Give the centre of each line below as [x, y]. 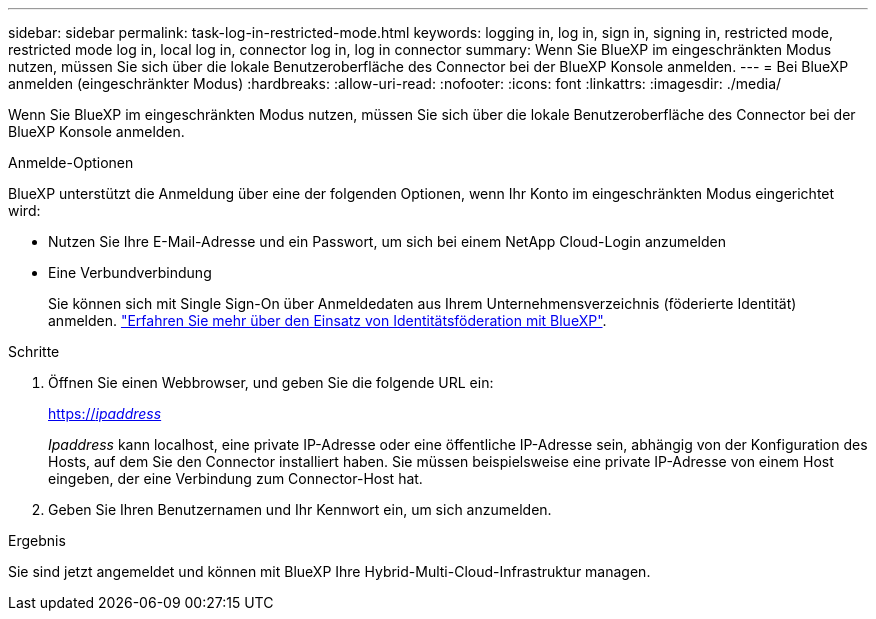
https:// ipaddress [105, 413]
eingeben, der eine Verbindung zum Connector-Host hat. [235, 478]
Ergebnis [37, 540]
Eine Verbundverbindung [130, 272]
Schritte [34, 351]
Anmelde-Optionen [71, 162]
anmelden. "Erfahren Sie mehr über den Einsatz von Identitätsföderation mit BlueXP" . [327, 320]
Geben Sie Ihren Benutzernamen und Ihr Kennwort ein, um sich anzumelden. [300, 509]
